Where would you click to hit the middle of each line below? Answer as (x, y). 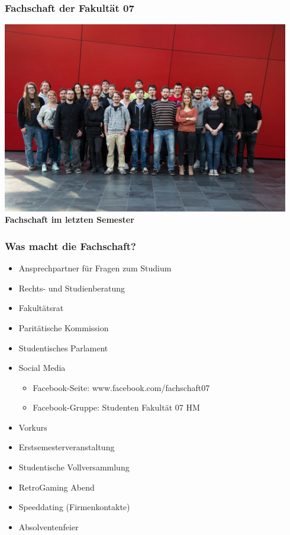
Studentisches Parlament (63, 347)
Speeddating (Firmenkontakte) (74, 507)
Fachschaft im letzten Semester (70, 220)
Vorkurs (33, 427)
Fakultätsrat (41, 308)
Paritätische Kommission (64, 327)
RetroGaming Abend (57, 487)
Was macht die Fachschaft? (70, 246)
